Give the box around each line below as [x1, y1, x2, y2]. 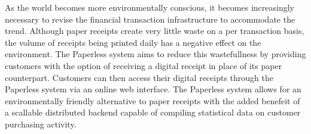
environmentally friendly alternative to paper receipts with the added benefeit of [5, 94, 300, 107]
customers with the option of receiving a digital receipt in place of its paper [5, 59, 282, 71]
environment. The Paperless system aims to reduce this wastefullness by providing [5, 48, 306, 60]
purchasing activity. [5, 117, 77, 130]
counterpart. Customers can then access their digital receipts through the [5, 71, 273, 83]
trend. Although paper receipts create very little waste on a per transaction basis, [5, 24, 304, 37]
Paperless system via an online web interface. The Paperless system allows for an [5, 83, 301, 95]
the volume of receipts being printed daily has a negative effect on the [5, 36, 261, 48]
